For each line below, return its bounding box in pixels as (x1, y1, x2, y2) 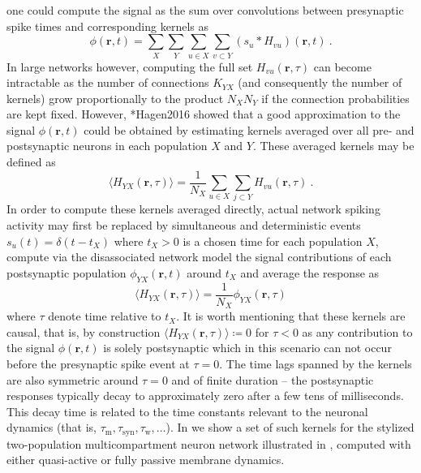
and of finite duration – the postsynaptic (171, 371, 374, 388)
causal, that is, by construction (6, 323, 161, 340)
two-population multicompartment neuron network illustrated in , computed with (6, 435, 411, 452)
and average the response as (240, 264, 380, 281)
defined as (6, 153, 56, 170)
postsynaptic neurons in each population (6, 137, 208, 154)
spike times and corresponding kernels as (6, 17, 208, 34)
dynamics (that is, (6, 419, 97, 436)
